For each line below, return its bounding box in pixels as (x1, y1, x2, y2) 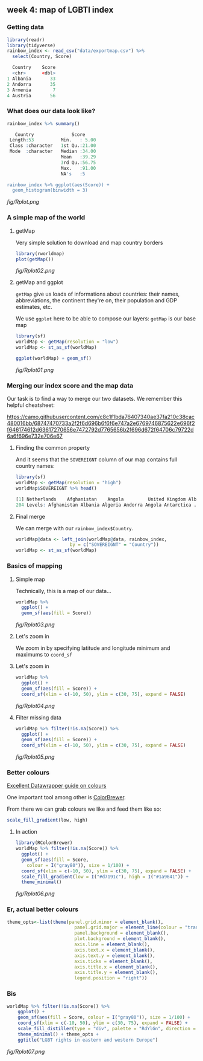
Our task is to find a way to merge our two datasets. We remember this (7, 395, 183, 403)
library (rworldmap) (15, 250, 65, 256)
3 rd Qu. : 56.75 (60, 160, 96, 166)
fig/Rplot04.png (15, 702, 55, 709)
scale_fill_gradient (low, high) (7, 817, 88, 823)
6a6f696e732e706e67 (7, 432, 63, 440)
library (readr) (7, 36, 45, 43)
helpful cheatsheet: (7, 401, 55, 409)
